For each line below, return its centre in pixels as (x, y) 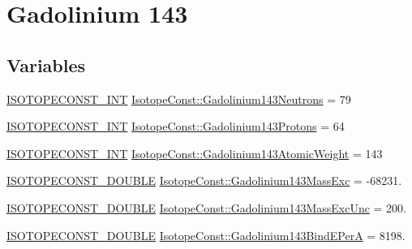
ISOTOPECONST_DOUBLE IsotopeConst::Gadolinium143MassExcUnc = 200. (207, 207)
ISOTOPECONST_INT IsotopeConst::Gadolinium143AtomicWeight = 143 (195, 153)
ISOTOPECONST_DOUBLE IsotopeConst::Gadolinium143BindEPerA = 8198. (206, 235)
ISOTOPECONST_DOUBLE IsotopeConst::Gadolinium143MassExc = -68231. (204, 180)
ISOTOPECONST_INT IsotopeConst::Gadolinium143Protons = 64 (176, 126)
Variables (46, 64)
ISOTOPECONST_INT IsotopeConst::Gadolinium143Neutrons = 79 (179, 99)
